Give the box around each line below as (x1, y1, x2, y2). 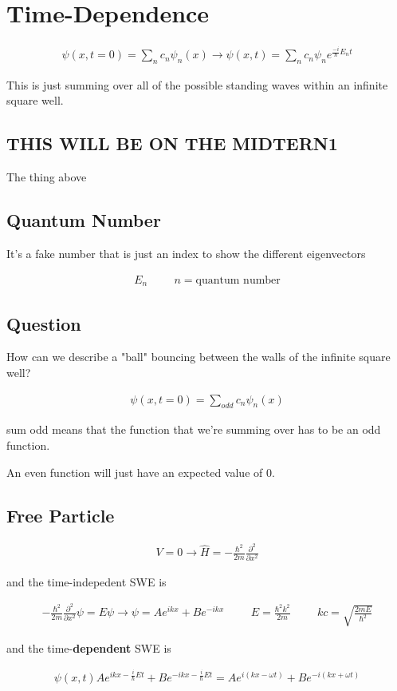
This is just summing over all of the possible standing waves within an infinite (6, 76, 388, 93)
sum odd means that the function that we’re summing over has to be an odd (6, 421, 381, 438)
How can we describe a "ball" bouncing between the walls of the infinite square (6, 348, 391, 365)
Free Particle (6, 502, 115, 527)
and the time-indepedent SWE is (6, 573, 167, 590)
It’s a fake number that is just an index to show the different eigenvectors (6, 245, 366, 262)
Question (6, 311, 81, 336)
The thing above (6, 169, 87, 185)
